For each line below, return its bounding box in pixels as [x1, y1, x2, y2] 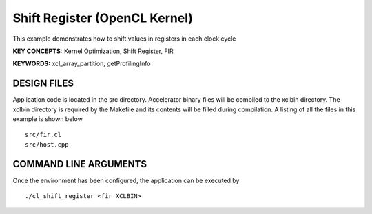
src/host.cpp [25, 140, 69, 148]
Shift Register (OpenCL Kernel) [12, 10, 193, 25]
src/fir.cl [25, 131, 62, 139]
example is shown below [12, 115, 83, 123]
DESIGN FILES [12, 78, 74, 89]
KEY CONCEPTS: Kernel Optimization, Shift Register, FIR [12, 47, 174, 55]
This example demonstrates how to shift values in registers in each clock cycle [12, 34, 236, 43]
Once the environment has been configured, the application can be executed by [12, 176, 240, 184]
